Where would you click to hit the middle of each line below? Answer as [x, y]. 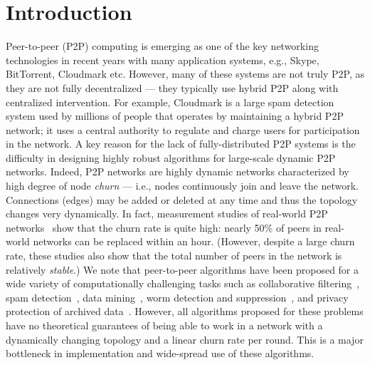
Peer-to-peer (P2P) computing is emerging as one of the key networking [162, 46]
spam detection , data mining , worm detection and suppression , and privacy [177, 297]
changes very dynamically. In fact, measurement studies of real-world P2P [167, 214]
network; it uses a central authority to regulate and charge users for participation [183, 129]
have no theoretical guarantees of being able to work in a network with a [164, 325]
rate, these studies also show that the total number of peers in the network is [174, 256]
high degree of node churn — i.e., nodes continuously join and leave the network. [182, 186]
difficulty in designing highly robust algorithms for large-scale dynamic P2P [171, 157]
